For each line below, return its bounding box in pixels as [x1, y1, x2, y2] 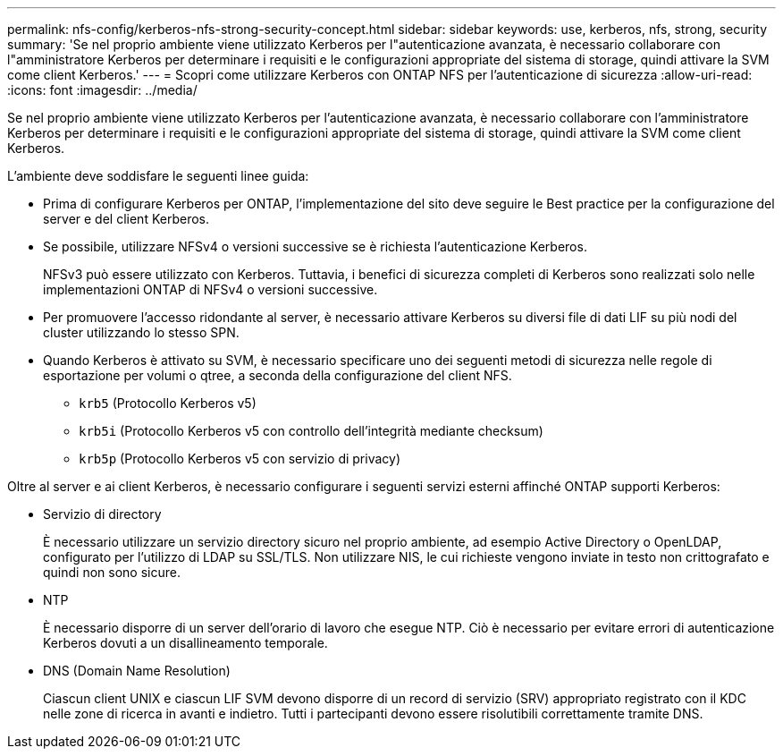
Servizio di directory [43, 506, 162, 522]
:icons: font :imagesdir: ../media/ [7, 82, 198, 98]
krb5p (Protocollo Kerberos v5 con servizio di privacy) [79, 451, 401, 466]
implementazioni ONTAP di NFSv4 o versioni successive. [43, 282, 378, 297]
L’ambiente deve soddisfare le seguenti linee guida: [7, 168, 309, 183]
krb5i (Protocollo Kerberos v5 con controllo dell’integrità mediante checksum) [79, 423, 543, 438]
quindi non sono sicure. [43, 565, 181, 580]
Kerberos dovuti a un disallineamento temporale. [43, 635, 328, 650]
